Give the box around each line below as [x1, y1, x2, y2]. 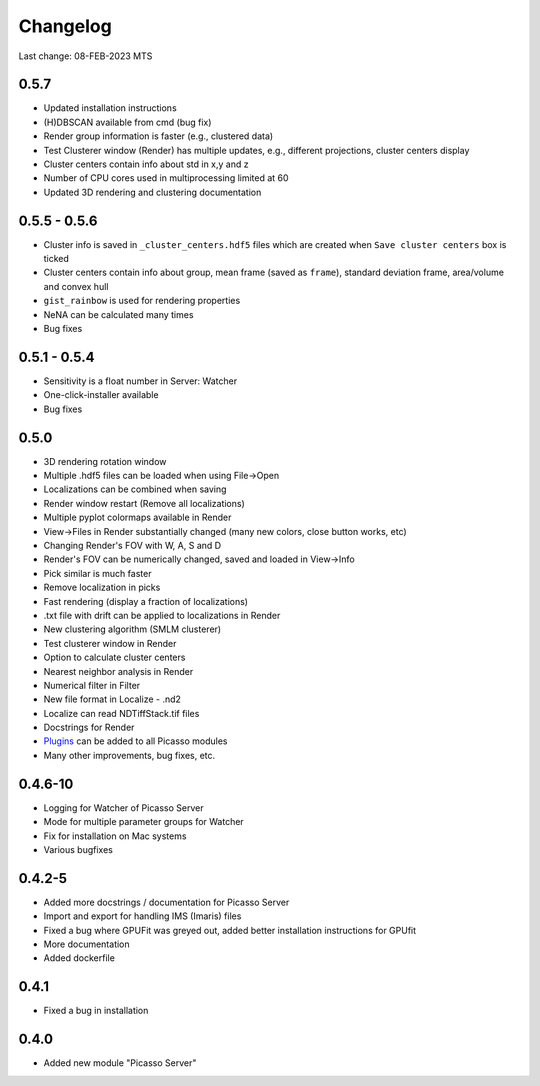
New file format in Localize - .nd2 [43, 693, 182, 705]
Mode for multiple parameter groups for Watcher [43, 816, 244, 828]
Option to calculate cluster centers [43, 651, 186, 664]
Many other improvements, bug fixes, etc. [43, 749, 216, 761]
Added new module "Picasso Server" [43, 1057, 197, 1069]
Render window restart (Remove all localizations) [43, 497, 245, 509]
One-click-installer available [43, 389, 159, 401]
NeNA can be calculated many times [43, 308, 194, 320]
